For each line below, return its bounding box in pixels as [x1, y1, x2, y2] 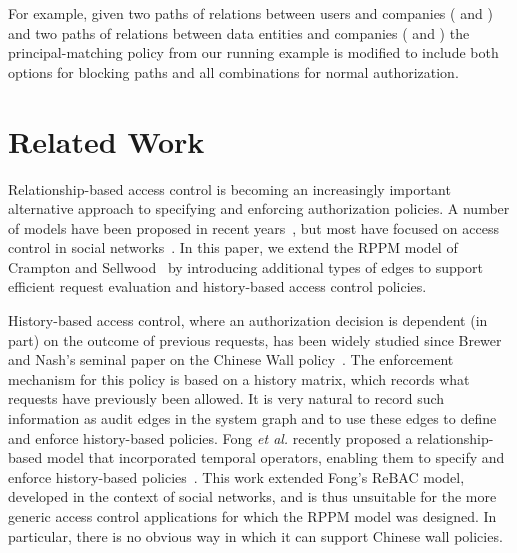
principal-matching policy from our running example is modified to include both [8, 42, 499, 63]
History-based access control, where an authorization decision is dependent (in [8, 310, 488, 331]
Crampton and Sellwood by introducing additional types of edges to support [8, 256, 483, 277]
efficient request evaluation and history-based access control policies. [8, 276, 427, 297]
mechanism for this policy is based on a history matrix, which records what [8, 368, 470, 389]
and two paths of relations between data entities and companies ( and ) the [8, 22, 470, 43]
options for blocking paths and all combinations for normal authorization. [8, 61, 459, 82]
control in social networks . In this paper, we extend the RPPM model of [8, 237, 458, 258]
